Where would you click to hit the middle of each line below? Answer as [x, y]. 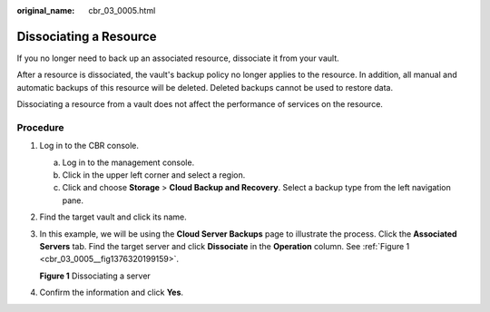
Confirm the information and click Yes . [112, 292]
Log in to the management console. [128, 162]
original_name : [46, 10]
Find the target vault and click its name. [113, 217]
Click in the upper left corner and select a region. [154, 175]
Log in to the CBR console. [89, 146]
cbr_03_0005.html [122, 10]
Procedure [40, 127]
